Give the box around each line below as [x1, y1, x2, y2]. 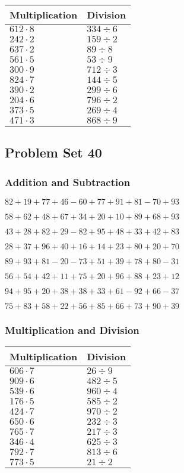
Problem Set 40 [5, 143, 102, 162]
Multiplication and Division [5, 322, 139, 337]
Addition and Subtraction [5, 174, 131, 189]
